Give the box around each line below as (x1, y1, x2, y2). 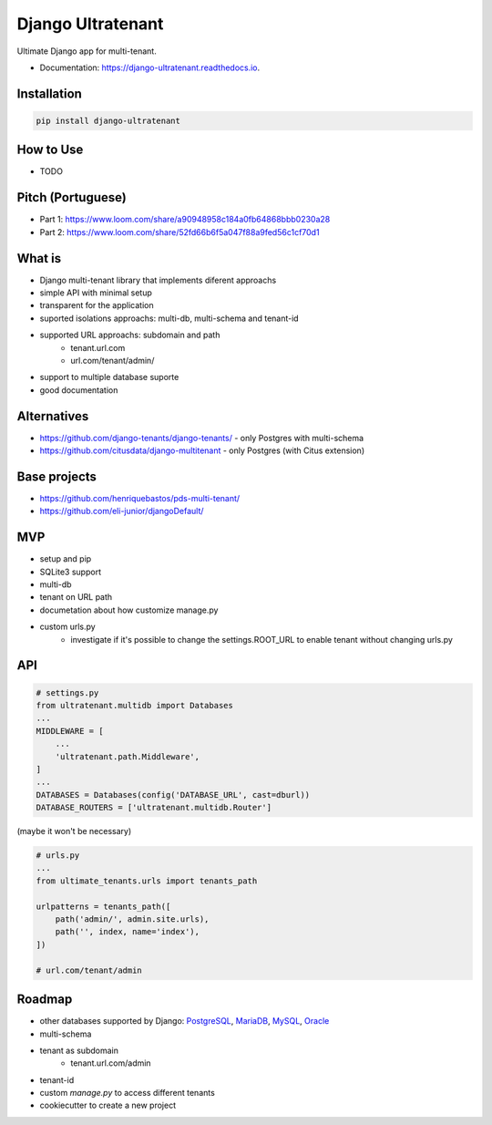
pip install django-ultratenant (36, 115, 181, 126)
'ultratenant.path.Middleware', (55, 751, 200, 761)
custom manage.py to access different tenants (39, 1088, 216, 1099)
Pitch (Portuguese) (16, 190, 127, 205)
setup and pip (39, 553, 92, 564)
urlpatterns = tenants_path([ (36, 901, 171, 912)
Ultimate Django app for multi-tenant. (16, 46, 157, 57)
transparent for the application (39, 300, 154, 311)
